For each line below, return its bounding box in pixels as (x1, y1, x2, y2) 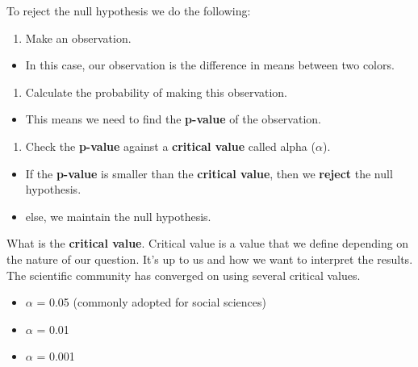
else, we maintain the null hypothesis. (25, 207, 211, 224)
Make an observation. (25, 29, 132, 46)
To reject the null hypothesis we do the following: (6, 2, 251, 19)
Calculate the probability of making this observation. (25, 83, 288, 100)
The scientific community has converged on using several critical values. (6, 266, 361, 283)
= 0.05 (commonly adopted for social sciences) (36, 294, 266, 311)
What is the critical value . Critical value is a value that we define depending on (6, 235, 409, 252)
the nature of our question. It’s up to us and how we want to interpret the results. (6, 250, 413, 267)
